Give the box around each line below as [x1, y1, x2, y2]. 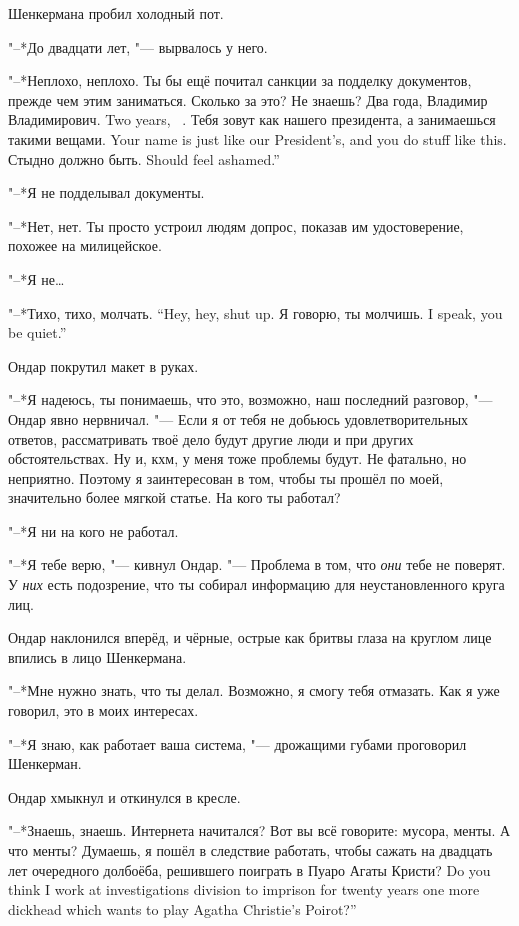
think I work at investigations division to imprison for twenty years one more [8, 879, 480, 900]
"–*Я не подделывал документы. [8, 182, 205, 203]
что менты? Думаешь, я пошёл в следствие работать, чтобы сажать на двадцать [8, 840, 493, 860]
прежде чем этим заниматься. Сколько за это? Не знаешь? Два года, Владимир [8, 89, 488, 110]
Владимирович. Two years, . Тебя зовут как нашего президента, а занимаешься [8, 109, 496, 130]
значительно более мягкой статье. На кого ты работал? [8, 487, 341, 508]
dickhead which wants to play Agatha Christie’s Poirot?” [8, 898, 357, 919]
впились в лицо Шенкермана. [8, 646, 187, 667]
